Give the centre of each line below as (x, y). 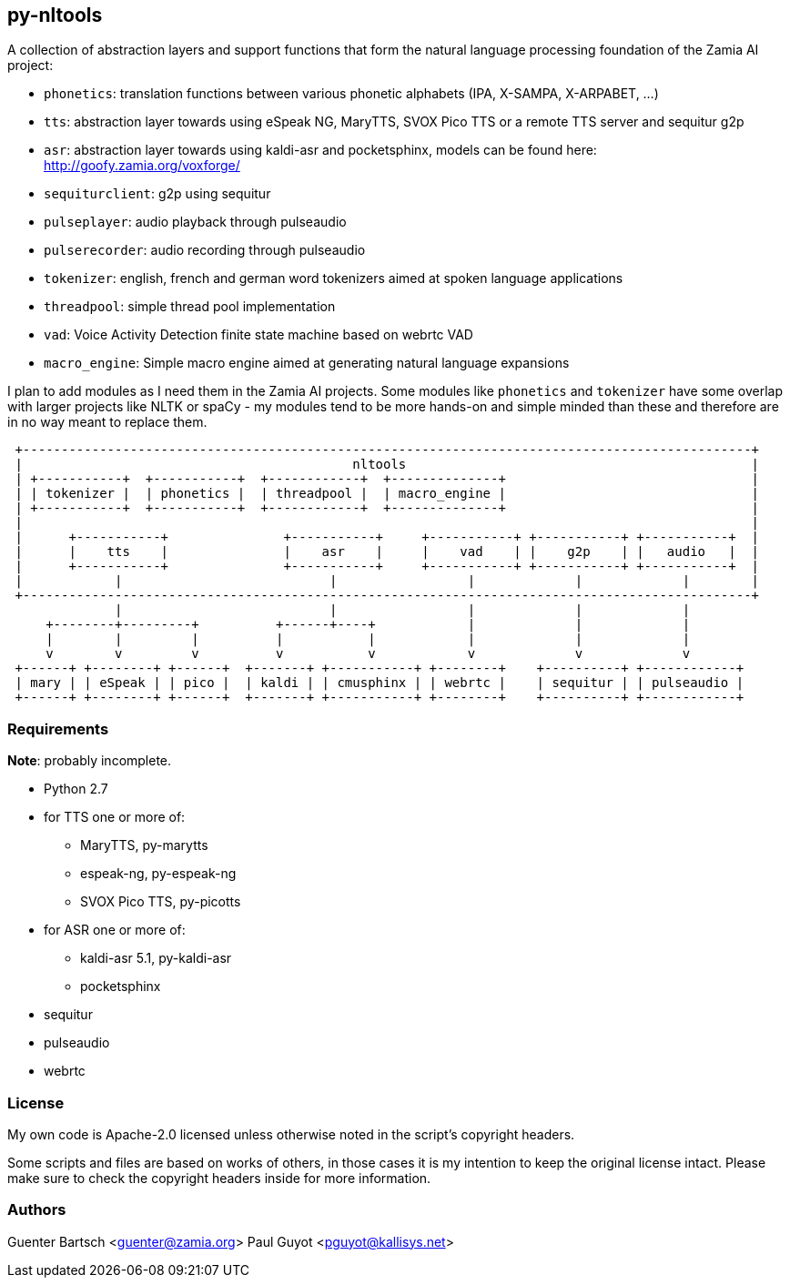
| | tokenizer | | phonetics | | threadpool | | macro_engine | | (387, 494)
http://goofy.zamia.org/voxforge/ (142, 166)
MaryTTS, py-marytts (144, 845)
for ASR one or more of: (115, 930)
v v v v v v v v (368, 654)
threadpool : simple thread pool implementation (190, 307)
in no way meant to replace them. (107, 422)
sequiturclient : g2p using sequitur (157, 194)
